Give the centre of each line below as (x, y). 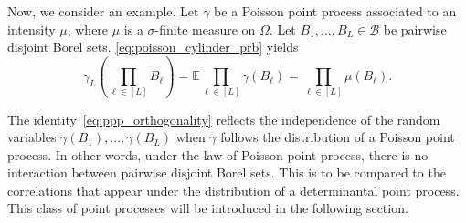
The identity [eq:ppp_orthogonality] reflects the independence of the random (224, 119)
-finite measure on (205, 29)
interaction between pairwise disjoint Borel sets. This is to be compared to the (227, 172)
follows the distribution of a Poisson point (338, 137)
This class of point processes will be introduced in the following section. (208, 208)
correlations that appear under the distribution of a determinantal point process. (233, 190)
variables (32, 137)
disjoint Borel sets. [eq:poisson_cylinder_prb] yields (153, 47)
